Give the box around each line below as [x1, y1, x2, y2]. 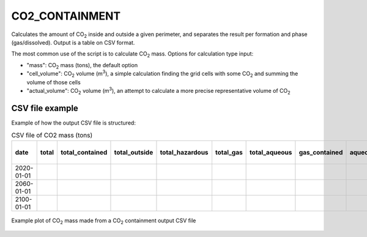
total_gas [215, 148, 243, 156]
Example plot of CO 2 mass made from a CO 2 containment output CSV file [11, 217, 196, 225]
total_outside [114, 148, 154, 156]
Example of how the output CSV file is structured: [11, 119, 136, 126]
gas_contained [298, 148, 343, 156]
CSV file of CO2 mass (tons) [11, 131, 93, 140]
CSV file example [11, 103, 79, 113]
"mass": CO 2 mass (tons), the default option [26, 61, 138, 70]
